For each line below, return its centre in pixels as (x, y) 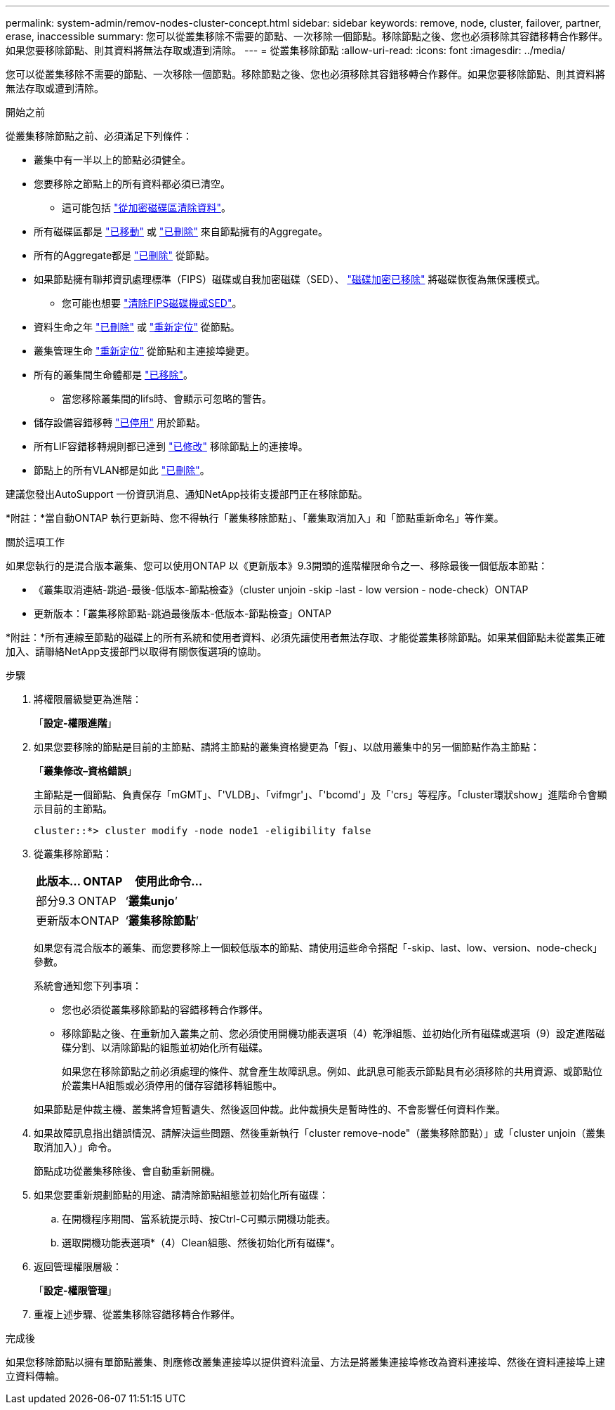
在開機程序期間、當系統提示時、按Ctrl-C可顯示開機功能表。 (199, 1219)
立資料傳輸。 (35, 1376)
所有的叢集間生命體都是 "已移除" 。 (113, 375)
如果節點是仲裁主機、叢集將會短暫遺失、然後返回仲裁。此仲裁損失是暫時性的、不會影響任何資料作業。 (270, 1109)
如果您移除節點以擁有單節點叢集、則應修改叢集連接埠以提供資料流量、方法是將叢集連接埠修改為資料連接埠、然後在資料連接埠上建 (305, 1362)
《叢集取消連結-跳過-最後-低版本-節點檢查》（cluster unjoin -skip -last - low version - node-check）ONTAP (281, 589)
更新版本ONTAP (78, 921)
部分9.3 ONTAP (76, 901)
